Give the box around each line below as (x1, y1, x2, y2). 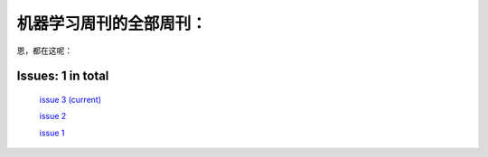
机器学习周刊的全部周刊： (16, 14, 208, 33)
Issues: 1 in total (16, 69, 109, 84)
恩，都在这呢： (16, 45, 72, 56)
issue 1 (39, 127, 65, 138)
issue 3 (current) (39, 94, 102, 105)
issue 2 (39, 111, 67, 122)
